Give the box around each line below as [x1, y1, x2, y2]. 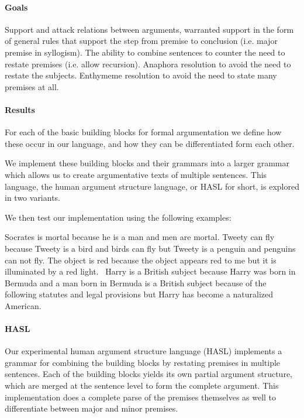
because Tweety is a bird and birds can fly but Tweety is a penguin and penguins [5, 242, 296, 254]
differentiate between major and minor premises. [5, 402, 178, 414]
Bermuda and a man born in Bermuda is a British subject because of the [5, 276, 267, 289]
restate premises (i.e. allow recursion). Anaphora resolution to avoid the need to [5, 57, 291, 70]
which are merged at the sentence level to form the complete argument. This [5, 379, 279, 392]
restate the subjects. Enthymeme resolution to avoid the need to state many [5, 69, 277, 81]
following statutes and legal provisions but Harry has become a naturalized [5, 288, 274, 300]
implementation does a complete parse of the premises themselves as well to [5, 390, 277, 403]
